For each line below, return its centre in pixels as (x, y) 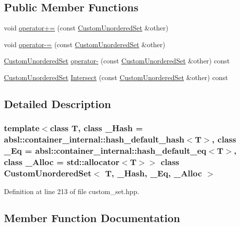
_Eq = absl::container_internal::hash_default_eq (105, 151)
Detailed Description (58, 103)
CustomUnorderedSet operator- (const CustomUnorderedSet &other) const (117, 61)
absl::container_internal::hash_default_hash (94, 139)
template (22, 128)
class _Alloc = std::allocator (62, 162)
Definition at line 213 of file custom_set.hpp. (72, 191)
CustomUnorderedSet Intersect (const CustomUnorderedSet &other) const (116, 77)
